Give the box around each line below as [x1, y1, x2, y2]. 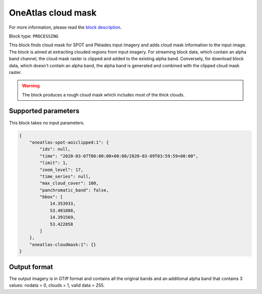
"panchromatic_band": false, [39, 187, 109, 193]
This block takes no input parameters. [9, 120, 85, 126]
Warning [22, 83, 40, 89]
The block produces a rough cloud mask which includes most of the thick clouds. [22, 92, 185, 97]
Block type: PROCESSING [9, 33, 59, 39]
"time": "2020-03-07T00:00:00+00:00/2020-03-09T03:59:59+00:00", [39, 153, 198, 159]
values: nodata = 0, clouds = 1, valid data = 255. [9, 282, 105, 288]
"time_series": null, [39, 173, 91, 179]
